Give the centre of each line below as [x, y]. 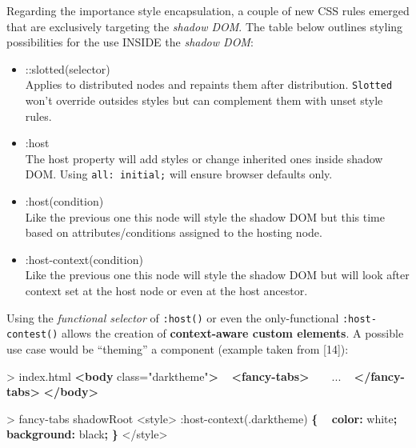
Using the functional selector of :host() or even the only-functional [173, 317]
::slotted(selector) [68, 68]
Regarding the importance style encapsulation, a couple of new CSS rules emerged [208, 10]
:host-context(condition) [84, 259]
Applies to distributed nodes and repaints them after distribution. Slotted [209, 84]
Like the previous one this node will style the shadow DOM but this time [205, 216]
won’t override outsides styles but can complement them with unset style [204, 100]
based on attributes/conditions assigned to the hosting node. [174, 232]
